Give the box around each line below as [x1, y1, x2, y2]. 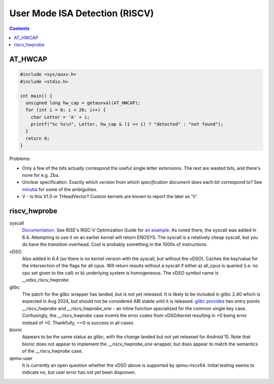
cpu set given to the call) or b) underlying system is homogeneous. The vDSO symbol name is [22, 270, 219, 276]
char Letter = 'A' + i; [30, 114, 90, 120]
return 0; [25, 135, 50, 141]
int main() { [20, 93, 53, 99]
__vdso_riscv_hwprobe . [22, 277, 71, 283]
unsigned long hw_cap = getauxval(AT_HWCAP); [25, 100, 141, 106]
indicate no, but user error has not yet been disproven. [22, 369, 136, 375]
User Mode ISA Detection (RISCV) [9, 8, 154, 19]
